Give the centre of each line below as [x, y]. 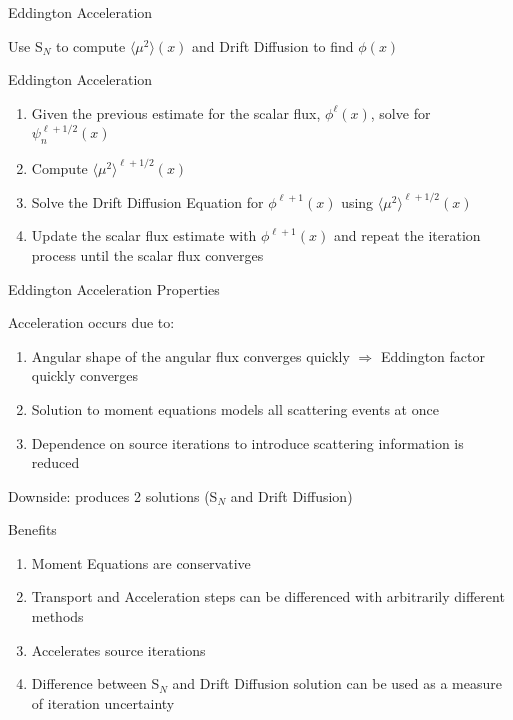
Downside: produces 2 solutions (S [113, 495]
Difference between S [95, 683]
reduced [55, 462]
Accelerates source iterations [118, 649]
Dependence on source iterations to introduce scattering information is [247, 442]
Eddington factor [432, 355]
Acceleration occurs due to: [91, 322]
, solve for [400, 112]
